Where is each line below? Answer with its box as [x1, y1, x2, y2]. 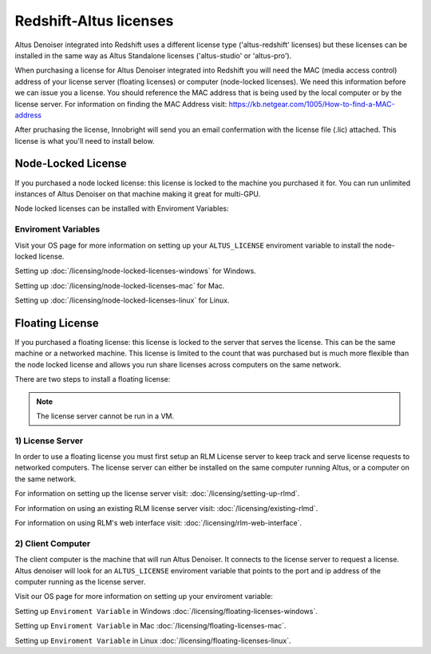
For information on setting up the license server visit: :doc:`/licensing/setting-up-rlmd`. [14, 489, 300, 498]
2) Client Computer [14, 537, 91, 549]
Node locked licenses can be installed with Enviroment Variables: [14, 204, 229, 213]
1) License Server [14, 435, 84, 446]
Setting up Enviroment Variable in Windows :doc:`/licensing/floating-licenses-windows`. [14, 606, 318, 616]
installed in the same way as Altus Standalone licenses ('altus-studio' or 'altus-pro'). [14, 50, 292, 60]
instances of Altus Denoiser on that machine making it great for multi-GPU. [14, 188, 261, 199]
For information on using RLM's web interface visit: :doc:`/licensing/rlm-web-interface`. [14, 518, 302, 528]
